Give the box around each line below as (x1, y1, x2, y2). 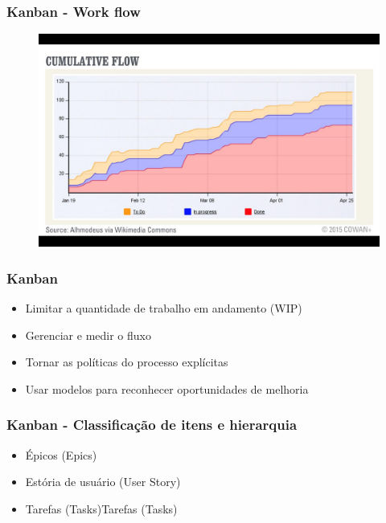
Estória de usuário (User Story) (25, 473, 181, 490)
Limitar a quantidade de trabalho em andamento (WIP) (25, 300, 302, 317)
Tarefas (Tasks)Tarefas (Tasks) (25, 500, 178, 517)
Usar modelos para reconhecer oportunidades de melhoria (25, 380, 309, 397)
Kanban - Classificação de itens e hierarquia (6, 415, 298, 435)
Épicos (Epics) (25, 446, 97, 463)
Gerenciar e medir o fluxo (25, 326, 151, 343)
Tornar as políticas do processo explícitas (25, 353, 228, 370)
